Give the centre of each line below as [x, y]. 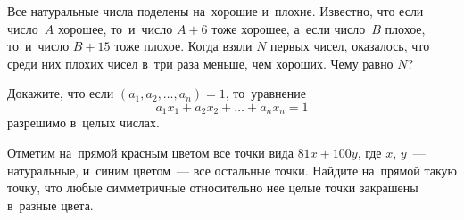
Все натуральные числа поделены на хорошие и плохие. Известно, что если [215, 11]
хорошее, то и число [115, 28]
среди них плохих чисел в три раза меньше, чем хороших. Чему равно [200, 63]
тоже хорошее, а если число [289, 28]
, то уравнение [265, 93]
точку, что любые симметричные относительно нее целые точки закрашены [213, 187]
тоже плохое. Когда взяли [183, 46]
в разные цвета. [50, 204]
